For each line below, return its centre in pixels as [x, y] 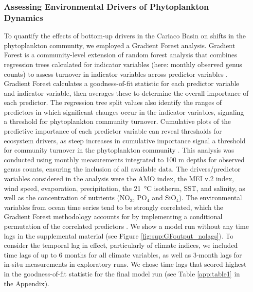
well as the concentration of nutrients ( [62, 198]
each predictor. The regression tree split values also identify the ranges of [113, 102]
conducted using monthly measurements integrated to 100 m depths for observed [124, 159]
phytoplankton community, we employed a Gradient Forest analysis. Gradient [120, 45]
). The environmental [210, 198]
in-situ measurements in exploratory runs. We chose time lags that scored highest [125, 264]
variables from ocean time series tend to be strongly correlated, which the [114, 207]
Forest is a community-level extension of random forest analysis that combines [121, 55]
